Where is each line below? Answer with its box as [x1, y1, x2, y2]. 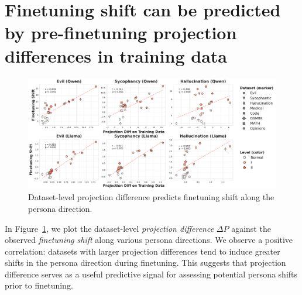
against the [231, 222, 271, 234]
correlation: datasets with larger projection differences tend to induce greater [5, 245, 280, 257]
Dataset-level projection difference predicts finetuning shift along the [28, 191, 274, 203]
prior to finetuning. [5, 279, 73, 291]
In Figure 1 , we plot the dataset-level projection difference [5, 222, 214, 234]
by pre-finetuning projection [5, 20, 237, 44]
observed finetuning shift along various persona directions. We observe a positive [5, 234, 293, 246]
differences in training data [5, 43, 227, 67]
